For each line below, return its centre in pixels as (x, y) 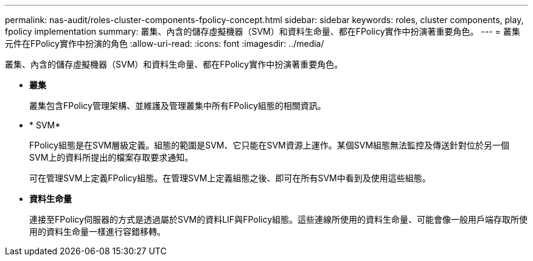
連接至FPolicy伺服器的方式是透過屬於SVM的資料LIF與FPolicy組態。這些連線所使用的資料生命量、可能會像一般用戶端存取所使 (279, 219)
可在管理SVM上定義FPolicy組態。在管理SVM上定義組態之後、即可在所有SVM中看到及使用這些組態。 (230, 178)
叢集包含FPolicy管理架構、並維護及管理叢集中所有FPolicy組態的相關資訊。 (178, 106)
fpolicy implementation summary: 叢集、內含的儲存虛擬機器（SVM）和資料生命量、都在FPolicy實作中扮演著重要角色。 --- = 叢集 (263, 31)
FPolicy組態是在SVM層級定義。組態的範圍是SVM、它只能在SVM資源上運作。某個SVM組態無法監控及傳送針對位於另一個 (270, 145)
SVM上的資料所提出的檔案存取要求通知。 (111, 157)
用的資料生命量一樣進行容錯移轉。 (97, 231)
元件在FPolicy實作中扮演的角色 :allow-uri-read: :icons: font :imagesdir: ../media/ (165, 43)
